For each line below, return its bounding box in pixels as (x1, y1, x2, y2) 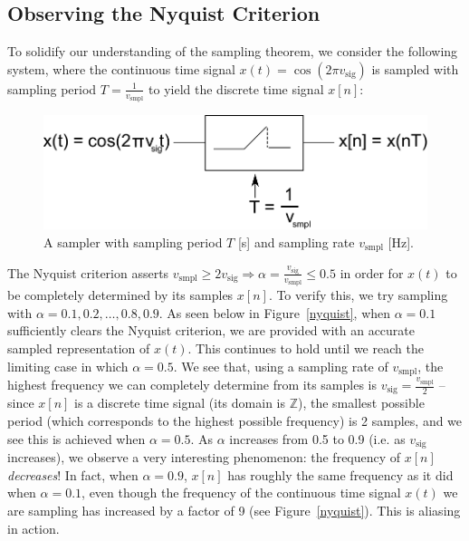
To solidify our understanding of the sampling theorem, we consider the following (7, 42, 458, 61)
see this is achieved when (7, 429, 146, 448)
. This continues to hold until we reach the (187, 338, 424, 357)
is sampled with (371, 59, 459, 78)
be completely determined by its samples (7, 285, 234, 304)
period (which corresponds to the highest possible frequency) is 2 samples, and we (7, 411, 463, 430)
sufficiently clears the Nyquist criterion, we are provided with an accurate (7, 321, 416, 340)
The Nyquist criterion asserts (7, 263, 169, 282)
